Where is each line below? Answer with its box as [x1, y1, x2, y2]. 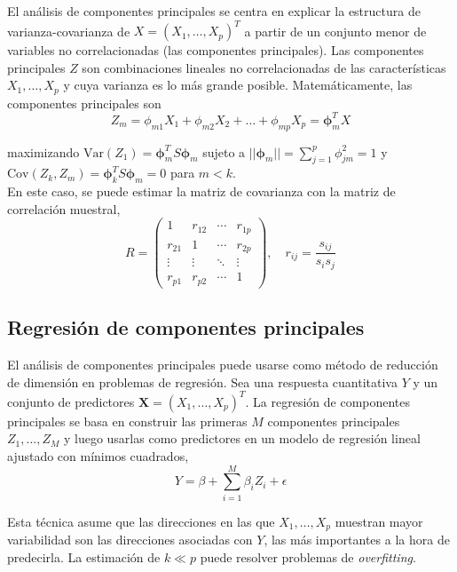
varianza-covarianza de [7, 21, 130, 40]
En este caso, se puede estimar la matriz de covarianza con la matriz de [7, 182, 396, 201]
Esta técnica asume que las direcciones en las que [7, 512, 275, 530]
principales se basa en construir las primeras [7, 411, 248, 430]
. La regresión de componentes [245, 392, 411, 410]
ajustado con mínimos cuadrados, [7, 447, 189, 465]
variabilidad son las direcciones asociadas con [7, 530, 253, 549]
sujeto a [202, 142, 246, 161]
